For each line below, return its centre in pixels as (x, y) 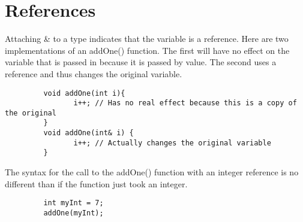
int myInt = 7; (73, 203)
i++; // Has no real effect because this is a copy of (185, 103)
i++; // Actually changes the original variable (172, 143)
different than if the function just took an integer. (96, 183)
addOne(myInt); (73, 213)
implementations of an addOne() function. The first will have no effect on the (147, 50)
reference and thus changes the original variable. (94, 73)
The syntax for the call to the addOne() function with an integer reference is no (152, 172)
